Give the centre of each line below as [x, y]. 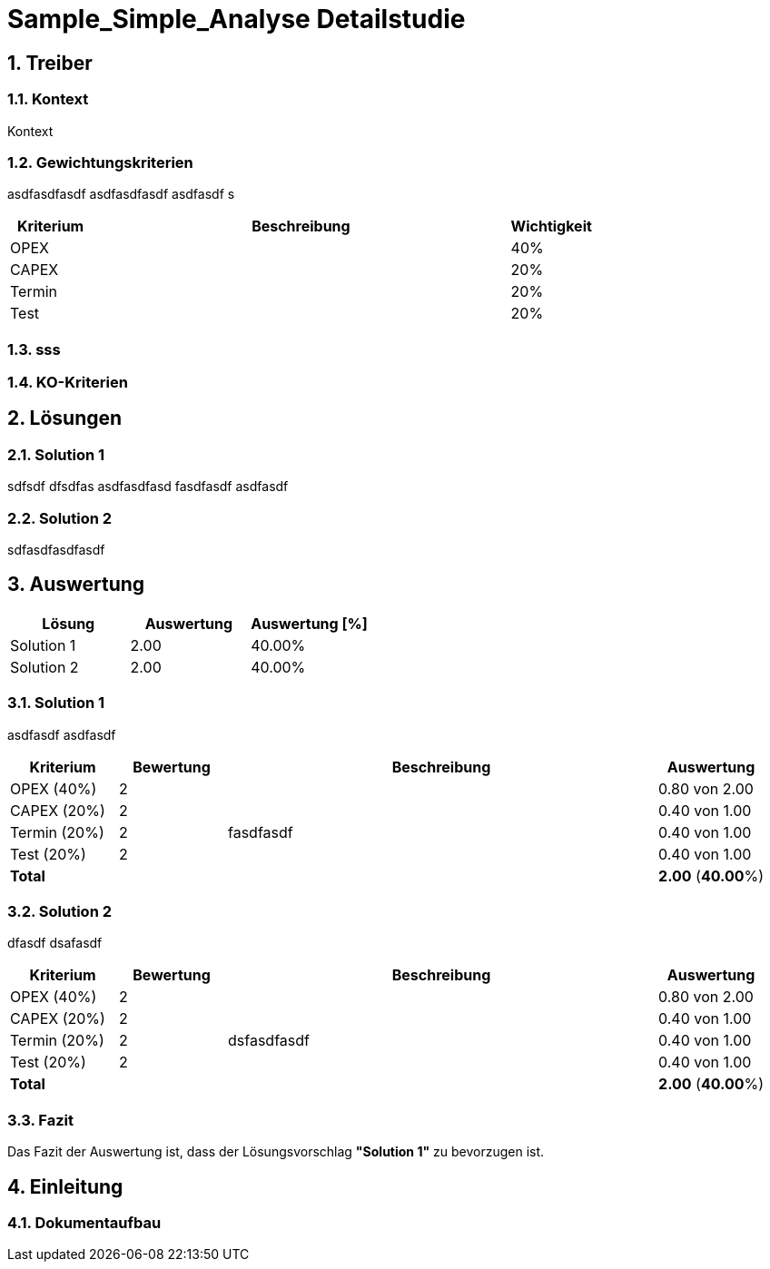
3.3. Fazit [40, 1120]
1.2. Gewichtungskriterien [100, 162]
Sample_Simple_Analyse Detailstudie [237, 19]
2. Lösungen [65, 418]
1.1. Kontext [48, 99]
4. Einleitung [65, 1186]
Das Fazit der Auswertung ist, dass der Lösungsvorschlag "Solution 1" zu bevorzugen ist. [276, 1152]
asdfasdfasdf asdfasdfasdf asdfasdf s [121, 194]
